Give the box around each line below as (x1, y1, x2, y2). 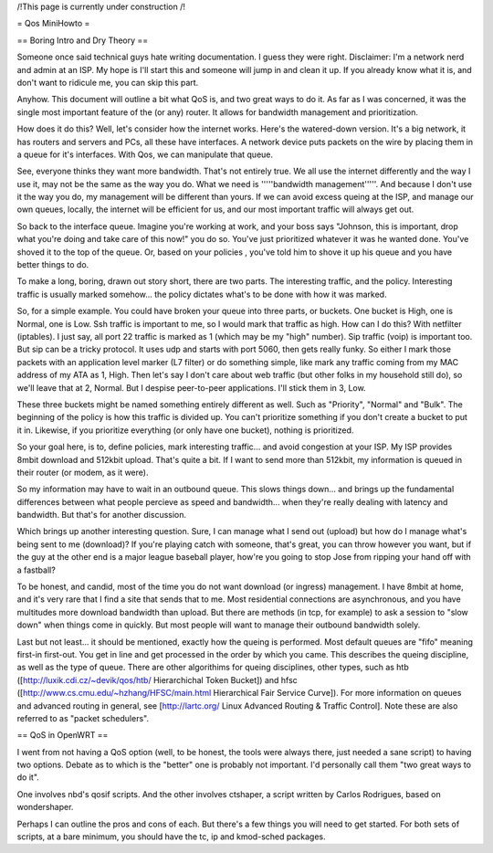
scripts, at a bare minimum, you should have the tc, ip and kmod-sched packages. (16, 831, 326, 842)
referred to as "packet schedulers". (16, 712, 150, 723)
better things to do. (16, 259, 89, 270)
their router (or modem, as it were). (16, 467, 149, 478)
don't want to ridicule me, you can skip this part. (16, 77, 199, 88)
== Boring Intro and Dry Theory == (16, 35, 149, 46)
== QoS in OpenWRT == (16, 730, 109, 741)
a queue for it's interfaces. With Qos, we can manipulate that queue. (16, 149, 274, 160)
